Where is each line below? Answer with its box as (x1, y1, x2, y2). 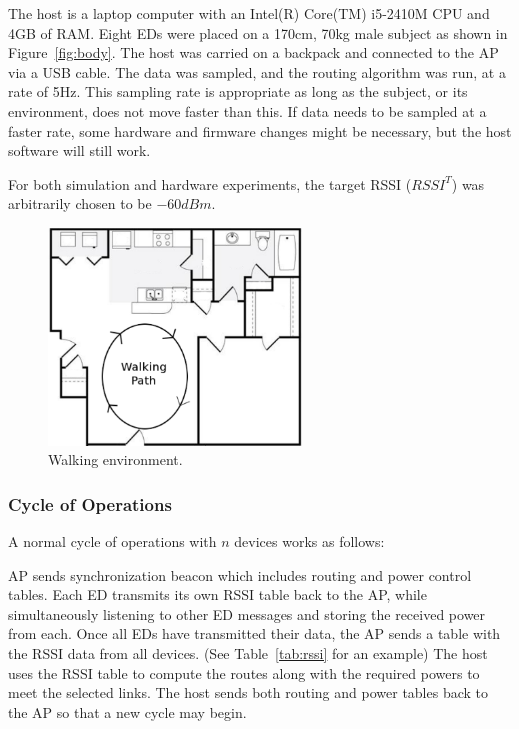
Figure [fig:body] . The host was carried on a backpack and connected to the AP (8, 42, 499, 63)
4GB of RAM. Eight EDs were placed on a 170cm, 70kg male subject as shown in (8, 22, 508, 43)
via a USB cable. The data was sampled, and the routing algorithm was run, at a (8, 61, 506, 82)
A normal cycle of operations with (8, 530, 217, 551)
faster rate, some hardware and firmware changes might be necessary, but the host (8, 120, 512, 141)
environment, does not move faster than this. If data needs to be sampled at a (8, 100, 487, 121)
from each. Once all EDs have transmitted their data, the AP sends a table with (8, 623, 501, 644)
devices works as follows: (234, 530, 385, 551)
